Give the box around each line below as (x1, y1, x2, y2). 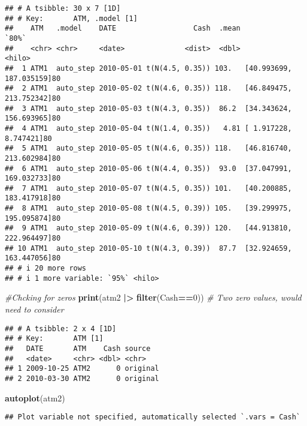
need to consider (5, 302, 64, 315)
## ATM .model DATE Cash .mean (5, 24, 241, 33)
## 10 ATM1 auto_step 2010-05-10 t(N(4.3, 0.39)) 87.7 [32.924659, (5, 244, 292, 253)
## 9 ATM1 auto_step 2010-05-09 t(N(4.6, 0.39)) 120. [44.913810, (5, 224, 292, 233)
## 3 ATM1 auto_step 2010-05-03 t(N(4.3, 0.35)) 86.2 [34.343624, (5, 104, 292, 113)
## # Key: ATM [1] (5, 334, 104, 343)
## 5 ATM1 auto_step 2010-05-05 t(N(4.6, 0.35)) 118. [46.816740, (5, 144, 292, 153)
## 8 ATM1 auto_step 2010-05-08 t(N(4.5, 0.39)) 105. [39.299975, (5, 204, 292, 213)
